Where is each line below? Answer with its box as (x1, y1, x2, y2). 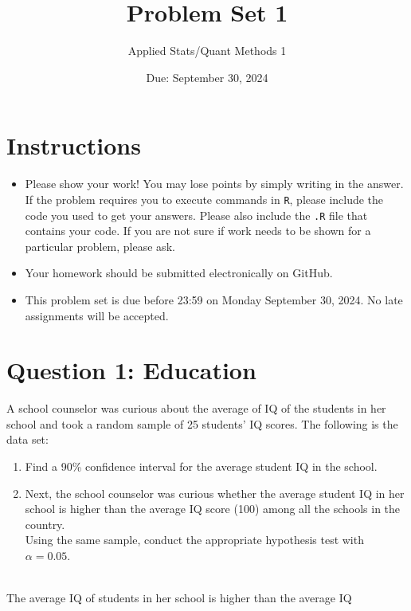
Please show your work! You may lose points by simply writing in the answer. (25, 175, 404, 192)
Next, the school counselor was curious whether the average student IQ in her (25, 484, 405, 501)
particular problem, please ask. (25, 237, 175, 254)
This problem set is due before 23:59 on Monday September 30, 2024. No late (25, 291, 403, 307)
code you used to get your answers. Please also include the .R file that (25, 206, 368, 223)
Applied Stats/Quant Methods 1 (127, 42, 287, 59)
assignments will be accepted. (25, 307, 169, 323)
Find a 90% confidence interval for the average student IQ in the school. (25, 458, 378, 475)
